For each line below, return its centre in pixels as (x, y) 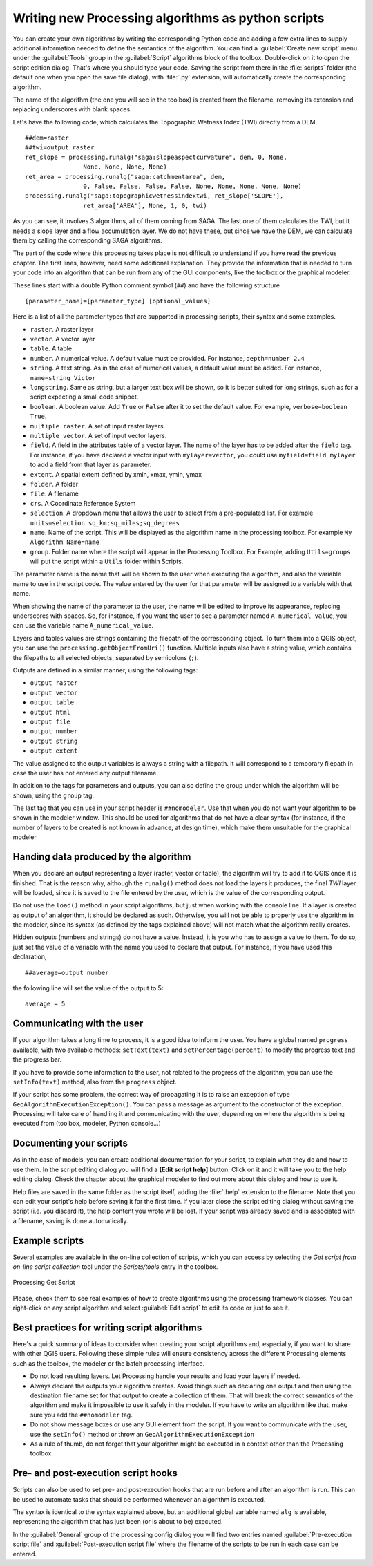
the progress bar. (37, 1059)
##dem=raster (47, 138)
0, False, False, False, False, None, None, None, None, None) (192, 186)
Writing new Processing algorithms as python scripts (169, 18)
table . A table (51, 348)
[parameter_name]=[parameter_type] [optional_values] (118, 301)
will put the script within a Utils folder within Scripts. (107, 562)
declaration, (30, 956)
